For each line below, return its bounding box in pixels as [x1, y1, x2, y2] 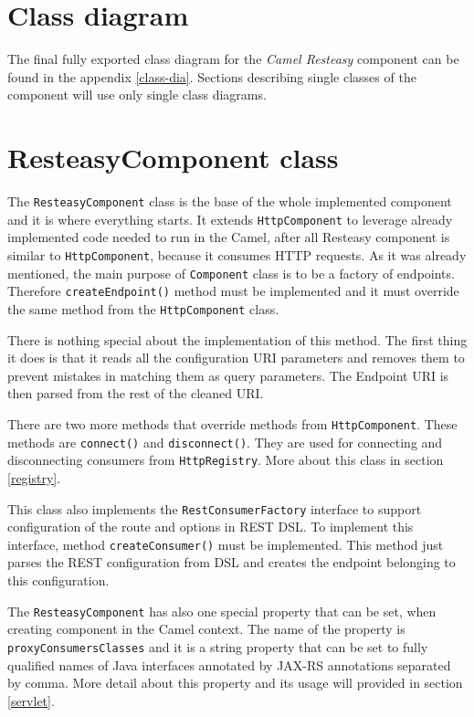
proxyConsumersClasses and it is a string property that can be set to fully [7, 637, 428, 656]
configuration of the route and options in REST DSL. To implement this [7, 517, 414, 536]
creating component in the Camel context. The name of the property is [7, 619, 406, 638]
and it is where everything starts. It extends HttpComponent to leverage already [7, 209, 453, 228]
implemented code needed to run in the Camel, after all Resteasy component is [7, 227, 450, 247]
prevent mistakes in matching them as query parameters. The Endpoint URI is [7, 365, 449, 385]
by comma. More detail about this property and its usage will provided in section [7, 673, 463, 692]
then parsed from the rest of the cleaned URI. [7, 384, 264, 403]
